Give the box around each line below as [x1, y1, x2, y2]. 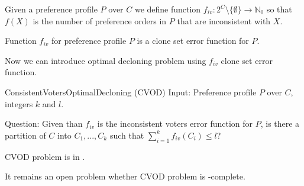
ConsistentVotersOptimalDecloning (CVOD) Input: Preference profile [5, 85, 257, 98]
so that [266, 3, 292, 15]
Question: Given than [5, 117, 83, 130]
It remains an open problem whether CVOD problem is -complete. [5, 170, 245, 182]
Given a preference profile [5, 3, 98, 15]
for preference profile [51, 34, 127, 47]
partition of [5, 129, 46, 141]
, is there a [260, 117, 300, 130]
